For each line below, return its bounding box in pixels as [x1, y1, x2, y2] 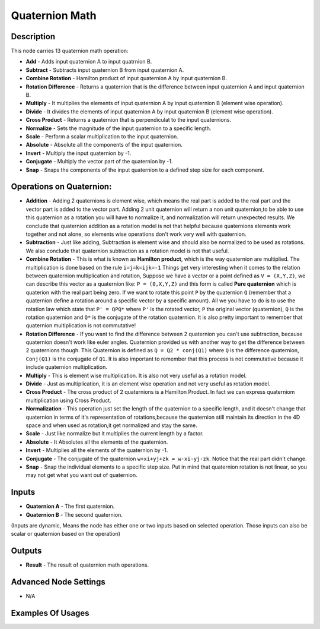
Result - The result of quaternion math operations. [25, 561, 149, 568]
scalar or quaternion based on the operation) [11, 530, 121, 538]
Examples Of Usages [11, 608, 89, 618]
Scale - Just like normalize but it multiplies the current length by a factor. [25, 430, 204, 437]
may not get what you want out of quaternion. [25, 472, 137, 479]
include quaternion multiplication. [25, 364, 108, 371]
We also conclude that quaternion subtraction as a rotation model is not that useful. [25, 247, 229, 254]
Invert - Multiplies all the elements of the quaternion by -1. [25, 447, 168, 454]
